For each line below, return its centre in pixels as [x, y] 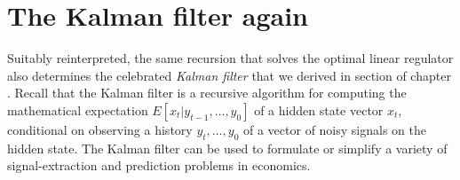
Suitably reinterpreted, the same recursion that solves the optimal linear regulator [230, 58]
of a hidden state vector [319, 110]
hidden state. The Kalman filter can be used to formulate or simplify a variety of [227, 148]
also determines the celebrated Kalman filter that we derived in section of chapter [229, 75]
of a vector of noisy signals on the [334, 129]
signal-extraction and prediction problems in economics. [159, 165]
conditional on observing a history [100, 129]
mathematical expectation [78, 110]
